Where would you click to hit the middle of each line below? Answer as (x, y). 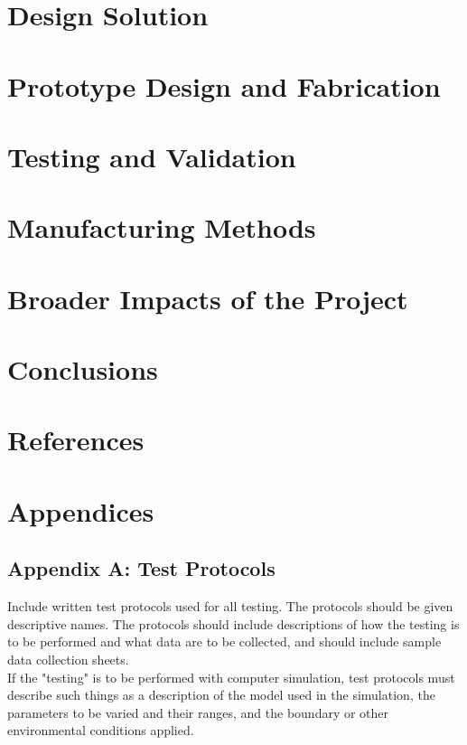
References (76, 440)
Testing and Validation (152, 156)
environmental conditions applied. (101, 730)
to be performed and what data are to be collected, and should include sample (224, 641)
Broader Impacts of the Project (208, 298)
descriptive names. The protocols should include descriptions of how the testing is (233, 623)
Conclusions (83, 369)
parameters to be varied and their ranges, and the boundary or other (198, 712)
